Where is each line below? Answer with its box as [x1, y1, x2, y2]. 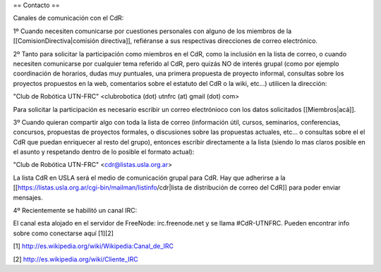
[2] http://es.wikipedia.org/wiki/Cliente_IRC [13, 254, 138, 264]
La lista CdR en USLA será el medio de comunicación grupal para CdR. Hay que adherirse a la [13, 173, 286, 182]
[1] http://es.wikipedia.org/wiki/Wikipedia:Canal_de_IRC [13, 242, 174, 250]
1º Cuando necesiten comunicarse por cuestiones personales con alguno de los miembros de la [13, 27, 292, 35]
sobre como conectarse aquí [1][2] [13, 229, 114, 237]
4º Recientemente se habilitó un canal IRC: [13, 206, 138, 215]
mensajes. [13, 193, 43, 202]
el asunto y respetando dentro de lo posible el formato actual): [13, 148, 195, 156]
